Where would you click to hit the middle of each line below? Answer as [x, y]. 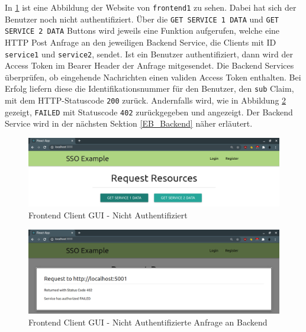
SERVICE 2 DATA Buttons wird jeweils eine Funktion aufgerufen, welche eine [142, 30]
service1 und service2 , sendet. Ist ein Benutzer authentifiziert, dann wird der [149, 54]
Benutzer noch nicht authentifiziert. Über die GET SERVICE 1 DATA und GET [142, 19]
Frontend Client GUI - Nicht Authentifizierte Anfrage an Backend [148, 322]
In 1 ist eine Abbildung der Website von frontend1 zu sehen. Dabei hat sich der [151, 7]
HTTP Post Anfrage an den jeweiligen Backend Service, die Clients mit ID [141, 42]
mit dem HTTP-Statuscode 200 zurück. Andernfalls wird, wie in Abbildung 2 [146, 100]
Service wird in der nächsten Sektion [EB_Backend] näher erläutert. [129, 123]
